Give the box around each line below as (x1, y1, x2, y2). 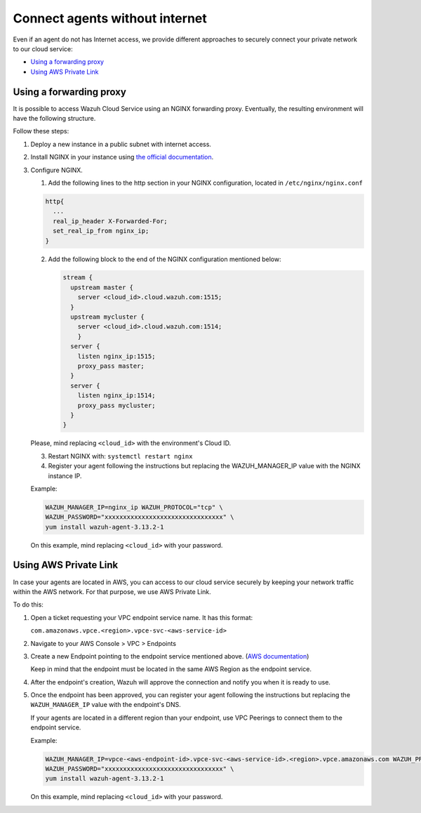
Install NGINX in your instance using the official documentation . (30, 153, 214, 161)
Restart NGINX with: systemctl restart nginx (48, 451, 193, 460)
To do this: (13, 600, 44, 609)
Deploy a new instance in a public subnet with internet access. (30, 140, 212, 148)
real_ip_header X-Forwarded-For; (53, 217, 168, 225)
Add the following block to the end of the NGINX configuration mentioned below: (48, 255, 281, 263)
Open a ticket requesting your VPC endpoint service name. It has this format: (30, 613, 253, 621)
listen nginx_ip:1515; (77, 352, 156, 360)
